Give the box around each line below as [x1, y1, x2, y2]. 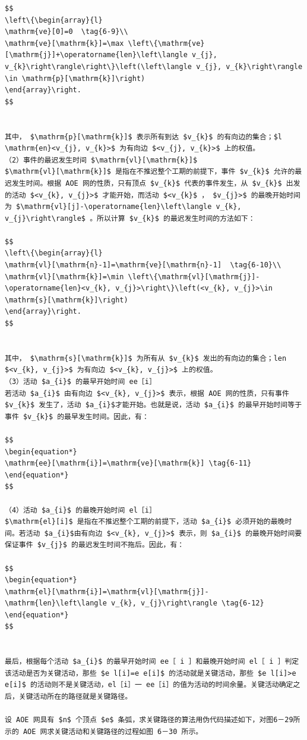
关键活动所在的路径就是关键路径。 [18, 692, 132, 701]
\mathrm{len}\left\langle [5, 599, 107, 608]
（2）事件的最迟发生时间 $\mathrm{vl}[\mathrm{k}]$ [5, 155, 198, 164]
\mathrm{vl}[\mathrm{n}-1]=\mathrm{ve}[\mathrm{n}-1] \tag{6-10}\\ [5, 261, 281, 270]
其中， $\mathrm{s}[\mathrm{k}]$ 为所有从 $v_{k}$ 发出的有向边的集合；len [5, 354, 287, 363]
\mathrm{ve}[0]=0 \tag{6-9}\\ [5, 27, 128, 36]
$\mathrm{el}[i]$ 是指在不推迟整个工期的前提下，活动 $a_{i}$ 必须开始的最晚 [5, 517, 285, 526]
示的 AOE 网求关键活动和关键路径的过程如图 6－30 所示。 [5, 727, 203, 736]
